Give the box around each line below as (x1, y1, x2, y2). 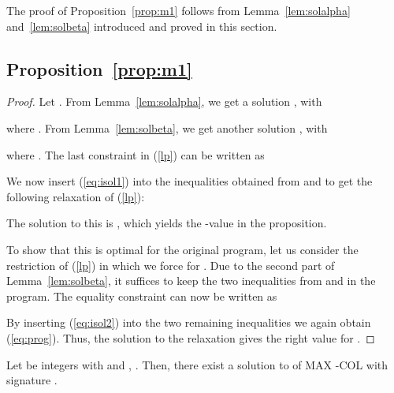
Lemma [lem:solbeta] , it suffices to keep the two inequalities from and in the (6, 272, 376, 289)
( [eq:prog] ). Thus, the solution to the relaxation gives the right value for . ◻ (6, 329, 375, 346)
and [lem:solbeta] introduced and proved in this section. (6, 17, 277, 34)
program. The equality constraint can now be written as (6, 287, 277, 304)
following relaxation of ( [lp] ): (6, 188, 145, 204)
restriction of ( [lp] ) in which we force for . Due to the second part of (6, 256, 335, 273)
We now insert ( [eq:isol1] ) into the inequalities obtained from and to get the (6, 173, 373, 189)
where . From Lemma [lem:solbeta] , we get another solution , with (6, 119, 328, 136)
